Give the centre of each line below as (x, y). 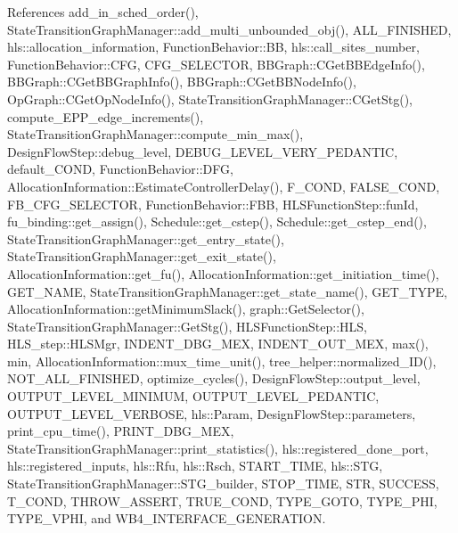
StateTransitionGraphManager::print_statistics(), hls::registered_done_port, (218, 448)
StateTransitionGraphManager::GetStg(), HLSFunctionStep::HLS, (187, 326)
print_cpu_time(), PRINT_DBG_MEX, (121, 431)
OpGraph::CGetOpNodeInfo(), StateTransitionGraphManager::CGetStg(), (210, 98)
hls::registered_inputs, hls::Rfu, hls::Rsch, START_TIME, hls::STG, (195, 466)
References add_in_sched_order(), (103, 12)
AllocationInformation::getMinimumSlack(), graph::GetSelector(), (186, 309)
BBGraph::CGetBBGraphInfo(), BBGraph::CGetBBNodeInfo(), (182, 82)
